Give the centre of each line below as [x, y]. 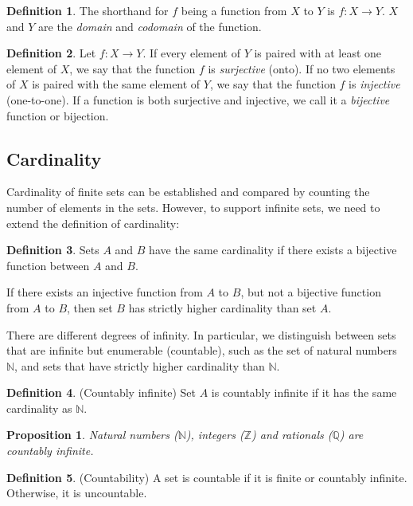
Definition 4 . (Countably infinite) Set [101, 392]
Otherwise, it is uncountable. [77, 493]
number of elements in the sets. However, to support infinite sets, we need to [193, 207]
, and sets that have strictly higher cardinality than [140, 365]
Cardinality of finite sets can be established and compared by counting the [188, 192]
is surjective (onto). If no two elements [302, 68]
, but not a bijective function [311, 292]
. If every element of [191, 53]
